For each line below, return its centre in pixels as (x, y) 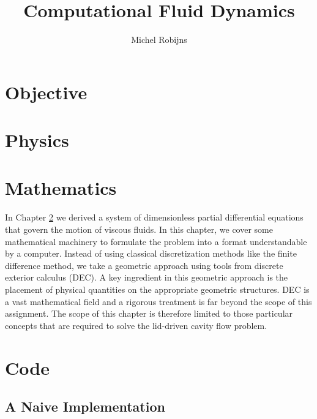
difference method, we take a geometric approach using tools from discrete (144, 265)
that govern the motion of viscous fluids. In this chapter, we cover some (139, 229)
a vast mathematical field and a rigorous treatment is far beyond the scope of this (158, 301)
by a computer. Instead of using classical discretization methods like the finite (151, 253)
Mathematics (61, 188)
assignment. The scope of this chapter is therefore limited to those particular (149, 313)
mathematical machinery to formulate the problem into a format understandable (156, 241)
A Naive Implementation (85, 406)
